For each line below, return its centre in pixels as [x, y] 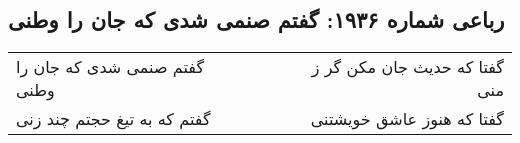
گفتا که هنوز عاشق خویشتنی [407, 119]
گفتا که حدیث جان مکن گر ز [407, 67]
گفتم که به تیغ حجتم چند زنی [113, 119]
